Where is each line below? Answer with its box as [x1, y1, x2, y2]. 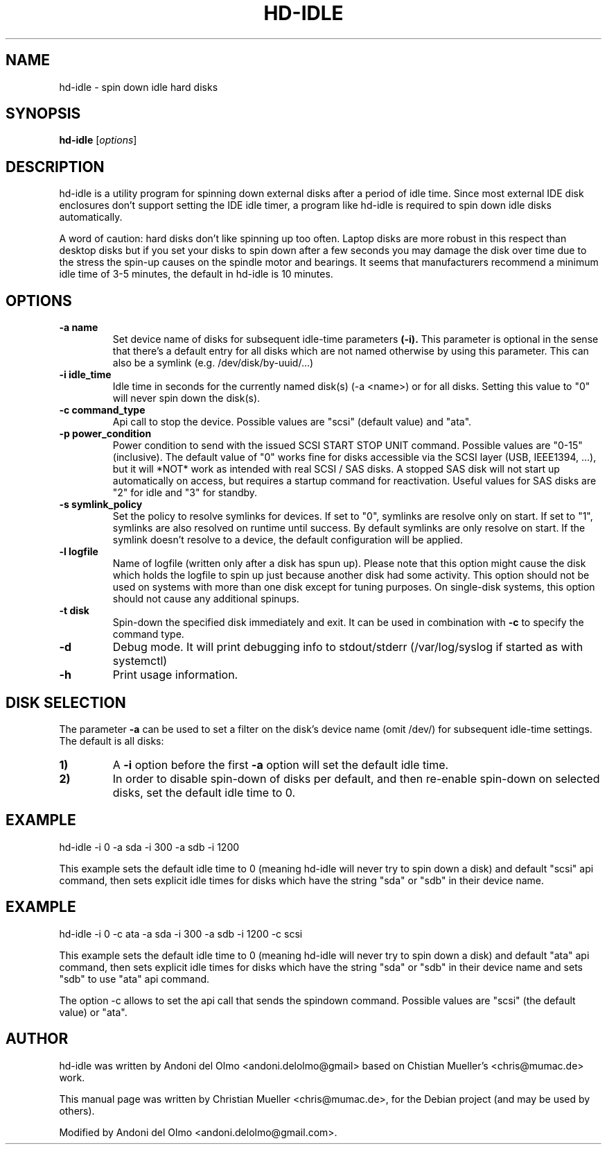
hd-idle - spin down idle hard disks [59, 81, 218, 93]
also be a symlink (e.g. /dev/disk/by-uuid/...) [112, 357, 314, 369]
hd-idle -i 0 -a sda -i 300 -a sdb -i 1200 [59, 840, 240, 853]
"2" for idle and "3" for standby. [112, 487, 258, 499]
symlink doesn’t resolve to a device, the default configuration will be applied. [112, 534, 463, 546]
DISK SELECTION [6, 693, 126, 711]
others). [59, 1104, 95, 1117]
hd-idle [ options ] [59, 134, 137, 146]
